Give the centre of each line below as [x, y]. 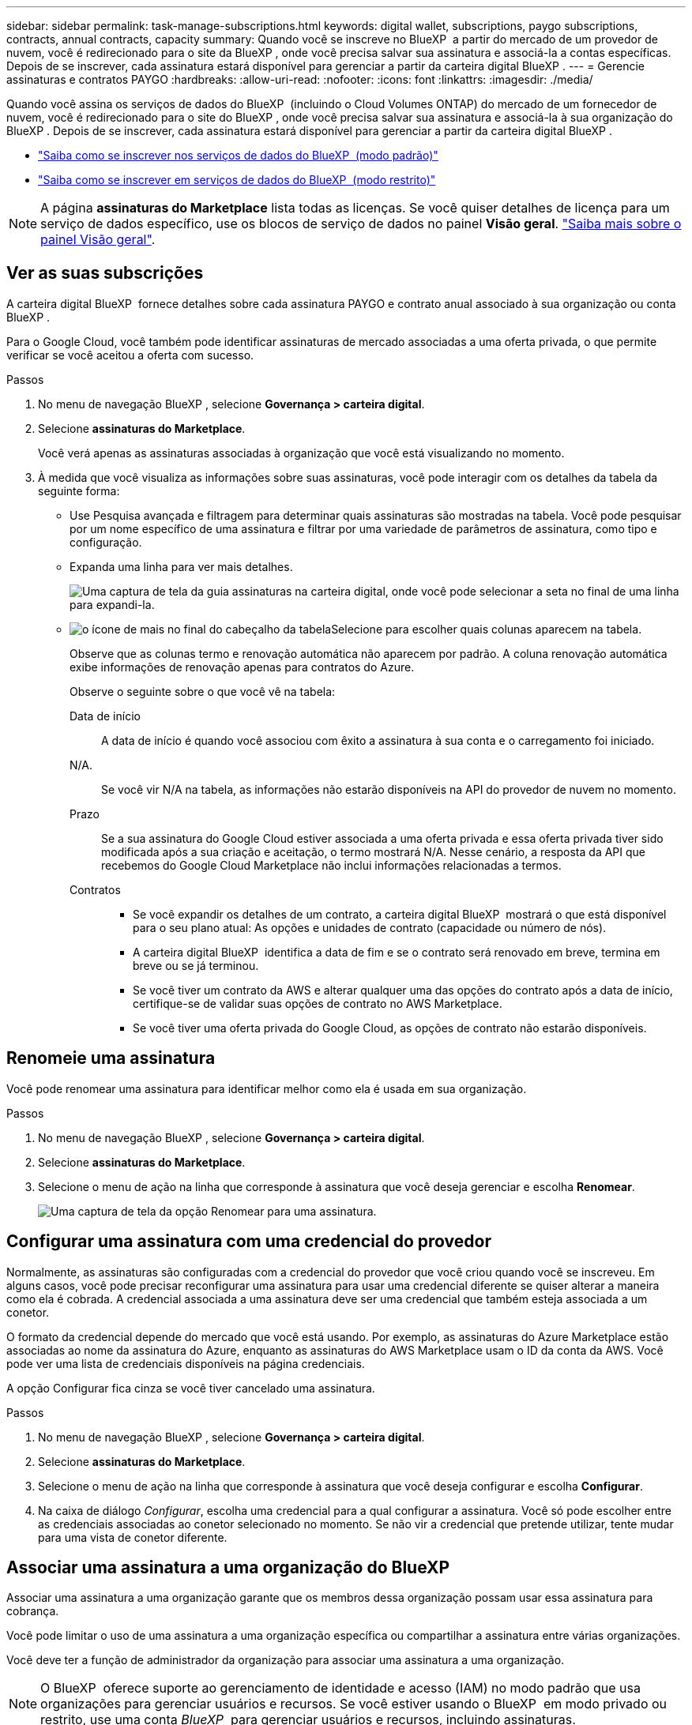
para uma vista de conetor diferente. [133, 1537]
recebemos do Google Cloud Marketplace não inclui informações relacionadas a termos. [331, 865]
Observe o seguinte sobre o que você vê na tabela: [203, 691]
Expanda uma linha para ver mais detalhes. [181, 566]
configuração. [106, 542]
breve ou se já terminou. [196, 965]
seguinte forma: [79, 490]
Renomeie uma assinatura [111, 1058]
